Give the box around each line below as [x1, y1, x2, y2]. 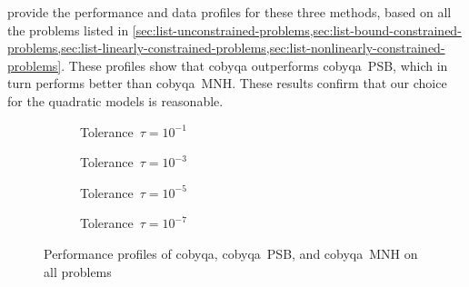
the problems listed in [7, 20, 129, 39]
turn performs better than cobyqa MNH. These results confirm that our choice [7, 74, 447, 93]
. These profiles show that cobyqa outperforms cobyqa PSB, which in [61, 55, 448, 74]
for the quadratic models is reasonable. [7, 91, 224, 110]
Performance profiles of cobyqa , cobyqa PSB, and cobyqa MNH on [44, 243, 418, 262]
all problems [44, 262, 112, 281]
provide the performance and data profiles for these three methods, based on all [7, 3, 452, 21]
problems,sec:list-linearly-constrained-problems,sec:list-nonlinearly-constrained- [7, 38, 445, 57]
